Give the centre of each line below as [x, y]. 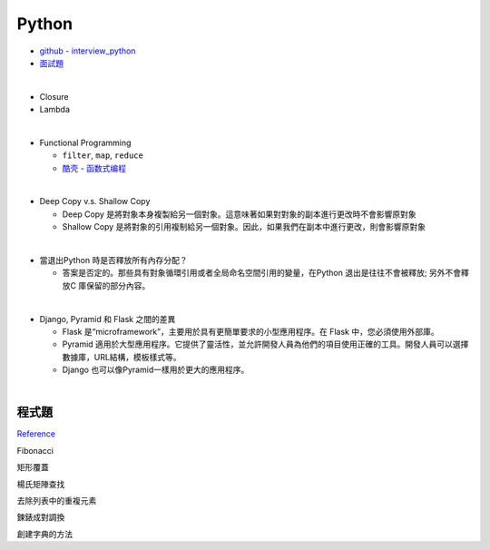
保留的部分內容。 [118, 285]
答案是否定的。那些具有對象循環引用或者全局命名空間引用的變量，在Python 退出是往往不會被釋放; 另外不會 [262, 273]
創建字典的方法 [44, 534]
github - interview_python [88, 51]
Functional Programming [85, 142]
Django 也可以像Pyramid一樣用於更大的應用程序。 [156, 370]
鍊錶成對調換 [41, 517]
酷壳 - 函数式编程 [94, 168]
